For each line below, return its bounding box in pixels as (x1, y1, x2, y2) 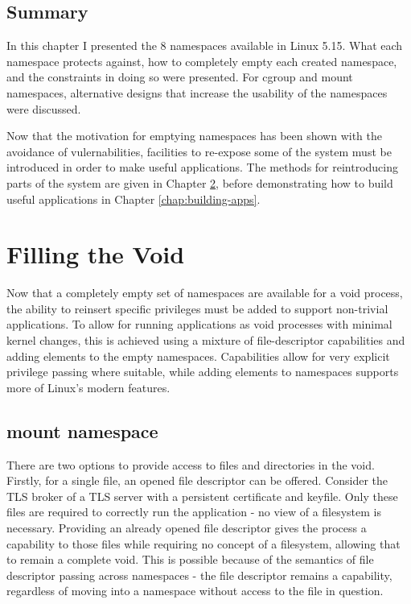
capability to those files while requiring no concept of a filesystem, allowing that (6, 535, 401, 552)
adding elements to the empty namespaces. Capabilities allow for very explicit (6, 347, 390, 364)
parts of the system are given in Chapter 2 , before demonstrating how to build (6, 174, 393, 191)
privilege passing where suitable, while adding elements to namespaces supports (6, 363, 399, 380)
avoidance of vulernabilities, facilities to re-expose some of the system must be (6, 143, 392, 159)
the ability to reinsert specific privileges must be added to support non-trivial (6, 300, 388, 316)
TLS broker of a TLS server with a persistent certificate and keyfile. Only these (6, 487, 398, 504)
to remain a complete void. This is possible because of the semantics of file (6, 551, 374, 568)
